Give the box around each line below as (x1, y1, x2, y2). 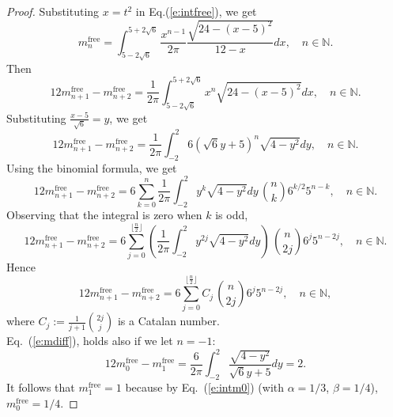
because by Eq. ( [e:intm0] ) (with (125, 379, 285, 396)
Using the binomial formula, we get (6, 159, 177, 176)
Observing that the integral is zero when (6, 207, 202, 223)
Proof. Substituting (6, 3, 100, 19)
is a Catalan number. (117, 313, 220, 329)
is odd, (215, 207, 248, 223)
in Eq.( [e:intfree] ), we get (135, 3, 257, 19)
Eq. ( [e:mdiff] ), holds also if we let (6, 332, 173, 349)
